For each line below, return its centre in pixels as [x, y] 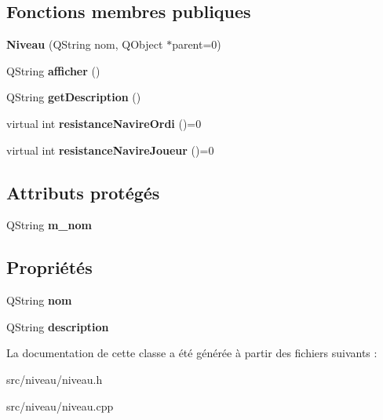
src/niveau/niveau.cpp [60, 405]
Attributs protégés [83, 192]
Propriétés [49, 267]
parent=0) [197, 44]
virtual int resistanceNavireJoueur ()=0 [110, 150]
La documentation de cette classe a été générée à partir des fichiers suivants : [192, 353]
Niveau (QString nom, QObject [85, 44]
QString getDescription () [74, 97]
